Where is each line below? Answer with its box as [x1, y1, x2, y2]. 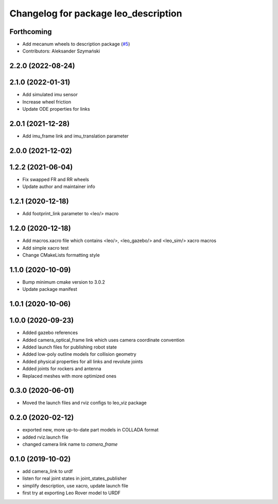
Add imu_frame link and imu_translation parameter [22, 133, 129, 139]
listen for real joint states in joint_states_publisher [22, 475, 127, 481]
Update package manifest [22, 286, 77, 292]
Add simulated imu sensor [22, 92, 78, 98]
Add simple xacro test [22, 245, 69, 251]
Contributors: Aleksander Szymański [22, 48, 100, 54]
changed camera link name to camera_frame [22, 441, 118, 447]
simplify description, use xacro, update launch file [22, 482, 129, 489]
